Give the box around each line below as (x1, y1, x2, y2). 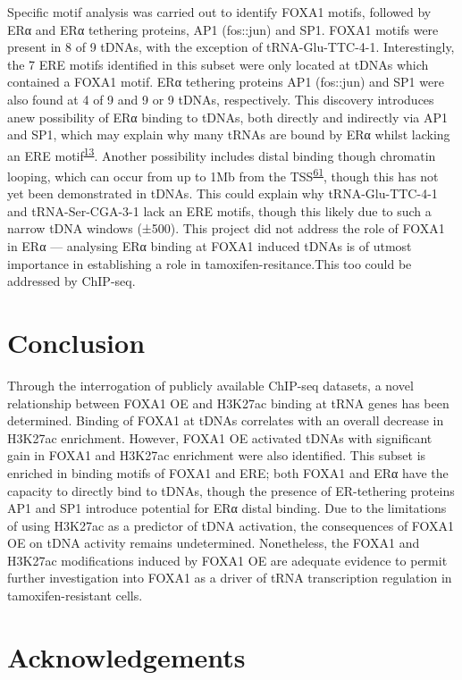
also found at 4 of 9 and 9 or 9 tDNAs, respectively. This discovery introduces (7, 89, 434, 108)
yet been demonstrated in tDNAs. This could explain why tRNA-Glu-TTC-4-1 (7, 184, 438, 203)
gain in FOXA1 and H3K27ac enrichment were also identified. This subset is (7, 446, 426, 465)
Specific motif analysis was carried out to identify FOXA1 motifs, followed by (7, 3, 432, 21)
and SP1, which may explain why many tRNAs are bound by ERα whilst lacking (7, 125, 450, 144)
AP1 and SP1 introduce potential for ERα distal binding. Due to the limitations (7, 499, 447, 517)
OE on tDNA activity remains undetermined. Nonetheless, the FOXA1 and (7, 533, 420, 552)
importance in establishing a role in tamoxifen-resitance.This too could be (7, 254, 412, 273)
